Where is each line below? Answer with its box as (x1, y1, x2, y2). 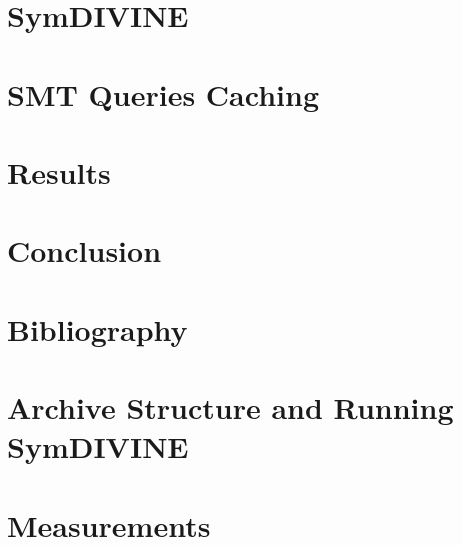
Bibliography (7, 308, 188, 349)
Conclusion (7, 230, 162, 271)
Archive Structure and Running (7, 387, 454, 428)
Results (7, 151, 111, 192)
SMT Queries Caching (7, 73, 319, 114)
